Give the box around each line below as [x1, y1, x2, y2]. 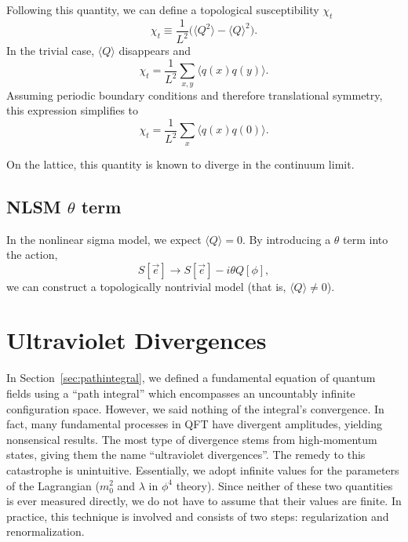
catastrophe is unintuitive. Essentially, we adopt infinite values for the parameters [6, 461, 399, 478]
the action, [6, 246, 58, 263]
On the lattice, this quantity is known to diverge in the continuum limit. [6, 155, 355, 172]
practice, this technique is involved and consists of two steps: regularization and [6, 507, 389, 524]
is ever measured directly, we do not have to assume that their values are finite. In [6, 493, 402, 509]
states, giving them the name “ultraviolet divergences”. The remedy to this [6, 446, 366, 463]
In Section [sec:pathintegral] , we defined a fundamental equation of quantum [6, 369, 376, 386]
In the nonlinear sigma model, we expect [6, 231, 202, 247]
